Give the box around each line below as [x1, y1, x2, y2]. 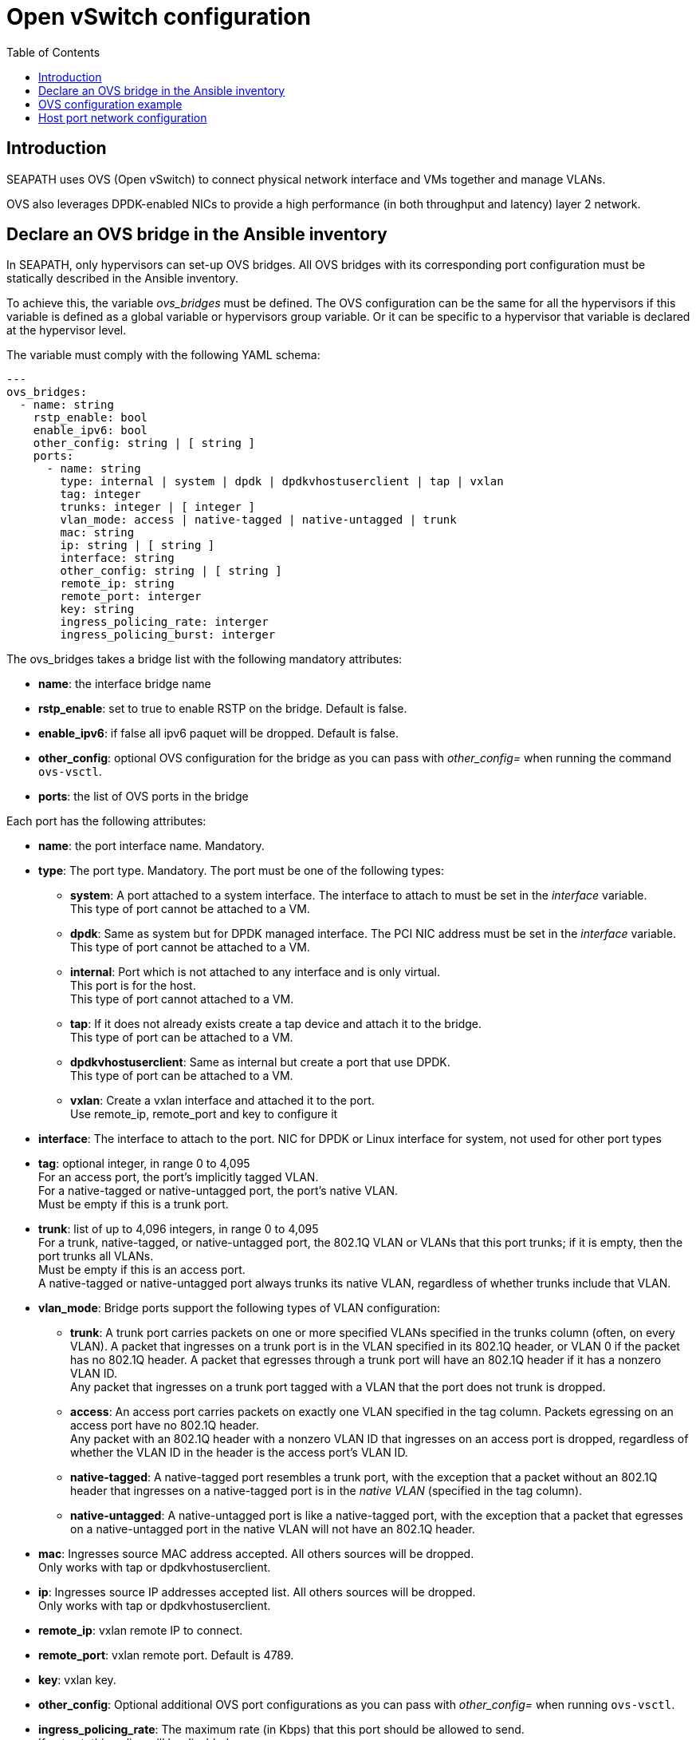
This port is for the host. [70, 979, 196, 993]
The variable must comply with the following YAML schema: [6, 348, 320, 362]
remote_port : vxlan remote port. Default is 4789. [38, 1648, 294, 1663]
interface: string [60, 552, 175, 565]
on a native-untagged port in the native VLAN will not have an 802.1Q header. [70, 1522, 475, 1536]
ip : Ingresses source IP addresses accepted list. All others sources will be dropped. [38, 1585, 476, 1600]
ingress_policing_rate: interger [60, 615, 269, 629]
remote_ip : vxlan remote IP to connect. [38, 1623, 243, 1638]
